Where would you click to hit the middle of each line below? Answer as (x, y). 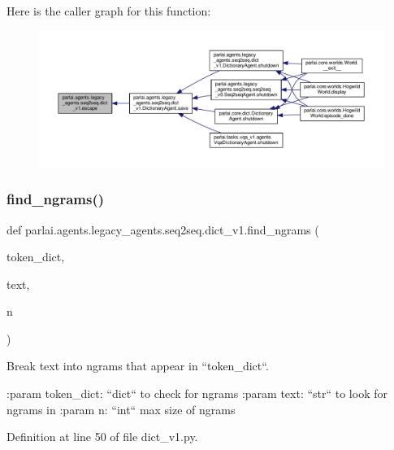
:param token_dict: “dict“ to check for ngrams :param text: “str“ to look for (197, 393)
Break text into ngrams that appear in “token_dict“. (138, 366)
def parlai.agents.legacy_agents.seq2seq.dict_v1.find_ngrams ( (163, 229)
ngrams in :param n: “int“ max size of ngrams (121, 409)
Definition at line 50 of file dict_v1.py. (102, 437)
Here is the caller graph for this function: (109, 11)
